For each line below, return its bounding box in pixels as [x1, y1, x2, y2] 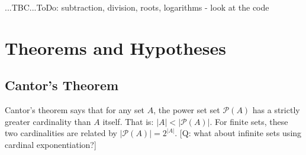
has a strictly [252, 104, 300, 116]
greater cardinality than [5, 115, 91, 127]
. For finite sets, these [210, 115, 288, 127]
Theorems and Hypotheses [5, 35, 227, 60]
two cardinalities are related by [5, 127, 117, 139]
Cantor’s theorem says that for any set [5, 104, 145, 116]
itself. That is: [102, 115, 154, 127]
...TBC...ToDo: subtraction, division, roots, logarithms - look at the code [5, 1, 269, 13]
